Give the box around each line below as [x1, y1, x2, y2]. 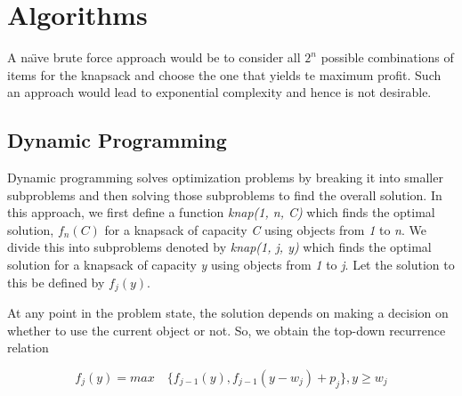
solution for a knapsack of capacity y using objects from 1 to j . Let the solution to [7, 255, 455, 274]
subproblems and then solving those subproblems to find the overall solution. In [7, 185, 442, 204]
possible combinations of [320, 48, 454, 67]
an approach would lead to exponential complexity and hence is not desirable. [7, 83, 432, 101]
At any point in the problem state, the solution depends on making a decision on [7, 303, 449, 322]
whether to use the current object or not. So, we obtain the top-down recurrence [7, 320, 446, 339]
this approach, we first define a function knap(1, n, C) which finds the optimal [7, 203, 435, 222]
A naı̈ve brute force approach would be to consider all [7, 48, 301, 67]
